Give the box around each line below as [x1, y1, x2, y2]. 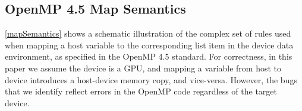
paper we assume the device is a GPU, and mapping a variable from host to [5, 61, 282, 74]
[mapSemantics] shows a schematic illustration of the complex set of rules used [5, 27, 291, 40]
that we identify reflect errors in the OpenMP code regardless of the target [5, 85, 278, 97]
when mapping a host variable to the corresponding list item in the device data [5, 38, 294, 51]
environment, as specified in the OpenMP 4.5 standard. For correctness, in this [5, 50, 292, 63]
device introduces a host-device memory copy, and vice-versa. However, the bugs [5, 73, 297, 86]
